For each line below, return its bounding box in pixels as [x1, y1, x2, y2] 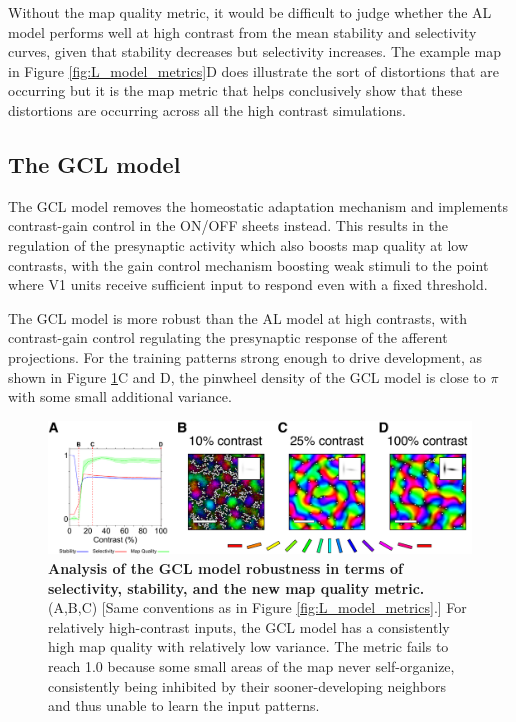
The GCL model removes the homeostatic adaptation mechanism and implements [8, 195, 508, 216]
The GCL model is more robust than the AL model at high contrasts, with [8, 307, 468, 328]
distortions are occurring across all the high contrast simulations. [8, 99, 406, 120]
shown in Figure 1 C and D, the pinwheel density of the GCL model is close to [8, 366, 486, 387]
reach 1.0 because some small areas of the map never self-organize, [48, 656, 455, 676]
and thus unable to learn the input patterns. [48, 695, 320, 716]
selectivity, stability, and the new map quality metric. [48, 577, 425, 598]
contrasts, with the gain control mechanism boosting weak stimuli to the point [8, 254, 489, 275]
